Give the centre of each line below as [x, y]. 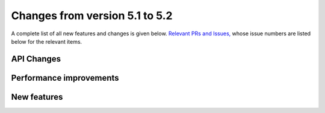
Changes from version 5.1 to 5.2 [92, 16]
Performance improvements [65, 78]
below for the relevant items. [47, 41]
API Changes [36, 59]
